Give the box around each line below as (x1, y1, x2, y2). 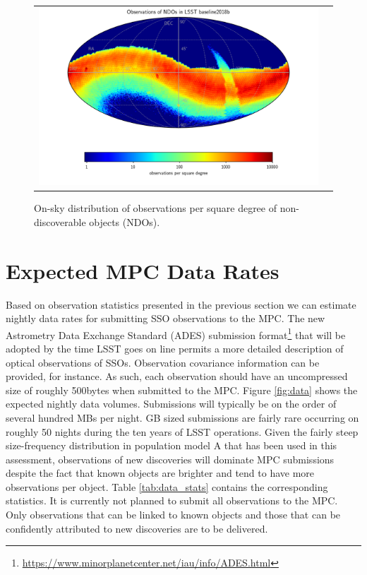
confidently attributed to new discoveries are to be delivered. (6, 521, 268, 535)
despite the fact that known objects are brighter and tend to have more (6, 466, 315, 480)
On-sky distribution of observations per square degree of (34, 201, 277, 215)
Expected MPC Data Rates (6, 256, 279, 285)
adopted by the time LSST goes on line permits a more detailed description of (6, 340, 344, 355)
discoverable (34, 214, 86, 229)
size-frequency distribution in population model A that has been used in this (6, 438, 337, 453)
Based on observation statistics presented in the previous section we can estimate (6, 297, 356, 312)
